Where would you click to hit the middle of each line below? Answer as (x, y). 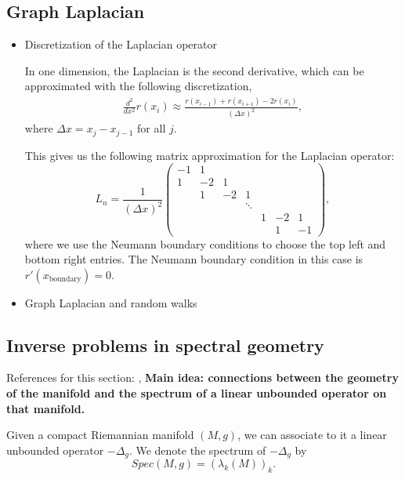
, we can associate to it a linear (312, 435)
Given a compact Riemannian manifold (100, 435)
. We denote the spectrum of (197, 450)
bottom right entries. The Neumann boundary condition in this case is (194, 259)
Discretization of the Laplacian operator (121, 44)
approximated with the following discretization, (138, 86)
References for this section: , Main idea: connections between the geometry (202, 377)
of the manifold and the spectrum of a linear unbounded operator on (197, 393)
